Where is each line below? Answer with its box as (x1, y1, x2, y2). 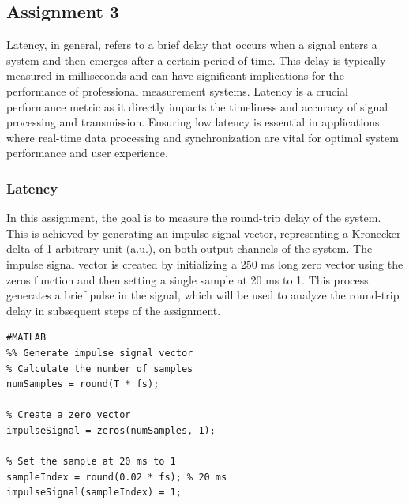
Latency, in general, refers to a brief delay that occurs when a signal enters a (6, 36, 377, 53)
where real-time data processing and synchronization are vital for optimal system (6, 129, 399, 145)
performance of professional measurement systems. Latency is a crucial (6, 82, 348, 99)
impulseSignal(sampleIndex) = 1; (6, 487, 182, 498)
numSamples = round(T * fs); (6, 378, 159, 390)
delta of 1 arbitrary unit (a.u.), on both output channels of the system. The (6, 240, 373, 257)
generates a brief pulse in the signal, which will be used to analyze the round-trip (6, 287, 400, 303)
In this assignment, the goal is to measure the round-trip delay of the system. (6, 209, 381, 226)
